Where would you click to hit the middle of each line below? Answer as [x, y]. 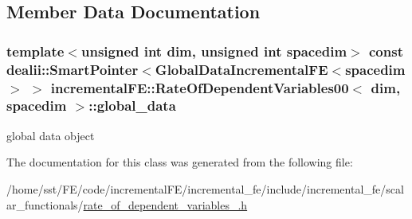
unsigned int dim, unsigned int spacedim [214, 51]
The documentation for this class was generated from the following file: [180, 162]
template [35, 51]
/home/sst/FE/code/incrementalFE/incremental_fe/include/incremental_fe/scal [205, 188]
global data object [51, 135]
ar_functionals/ [45, 204]
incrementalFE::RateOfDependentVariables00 [200, 87]
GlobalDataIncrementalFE [241, 69]
